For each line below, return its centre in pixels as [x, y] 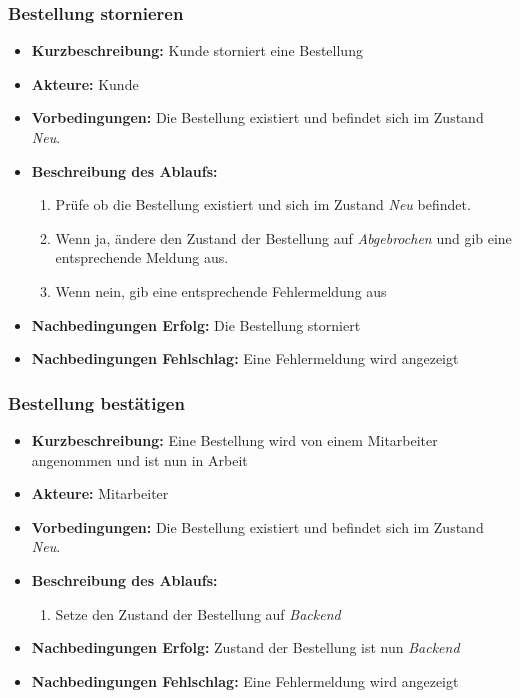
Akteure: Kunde [85, 83]
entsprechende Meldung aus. [142, 257]
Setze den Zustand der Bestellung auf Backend [198, 613]
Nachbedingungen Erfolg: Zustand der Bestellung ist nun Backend [245, 647]
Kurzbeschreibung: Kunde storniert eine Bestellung [197, 50]
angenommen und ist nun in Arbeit [139, 459]
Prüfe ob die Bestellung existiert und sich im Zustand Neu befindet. [263, 204]
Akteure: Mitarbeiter [100, 493]
